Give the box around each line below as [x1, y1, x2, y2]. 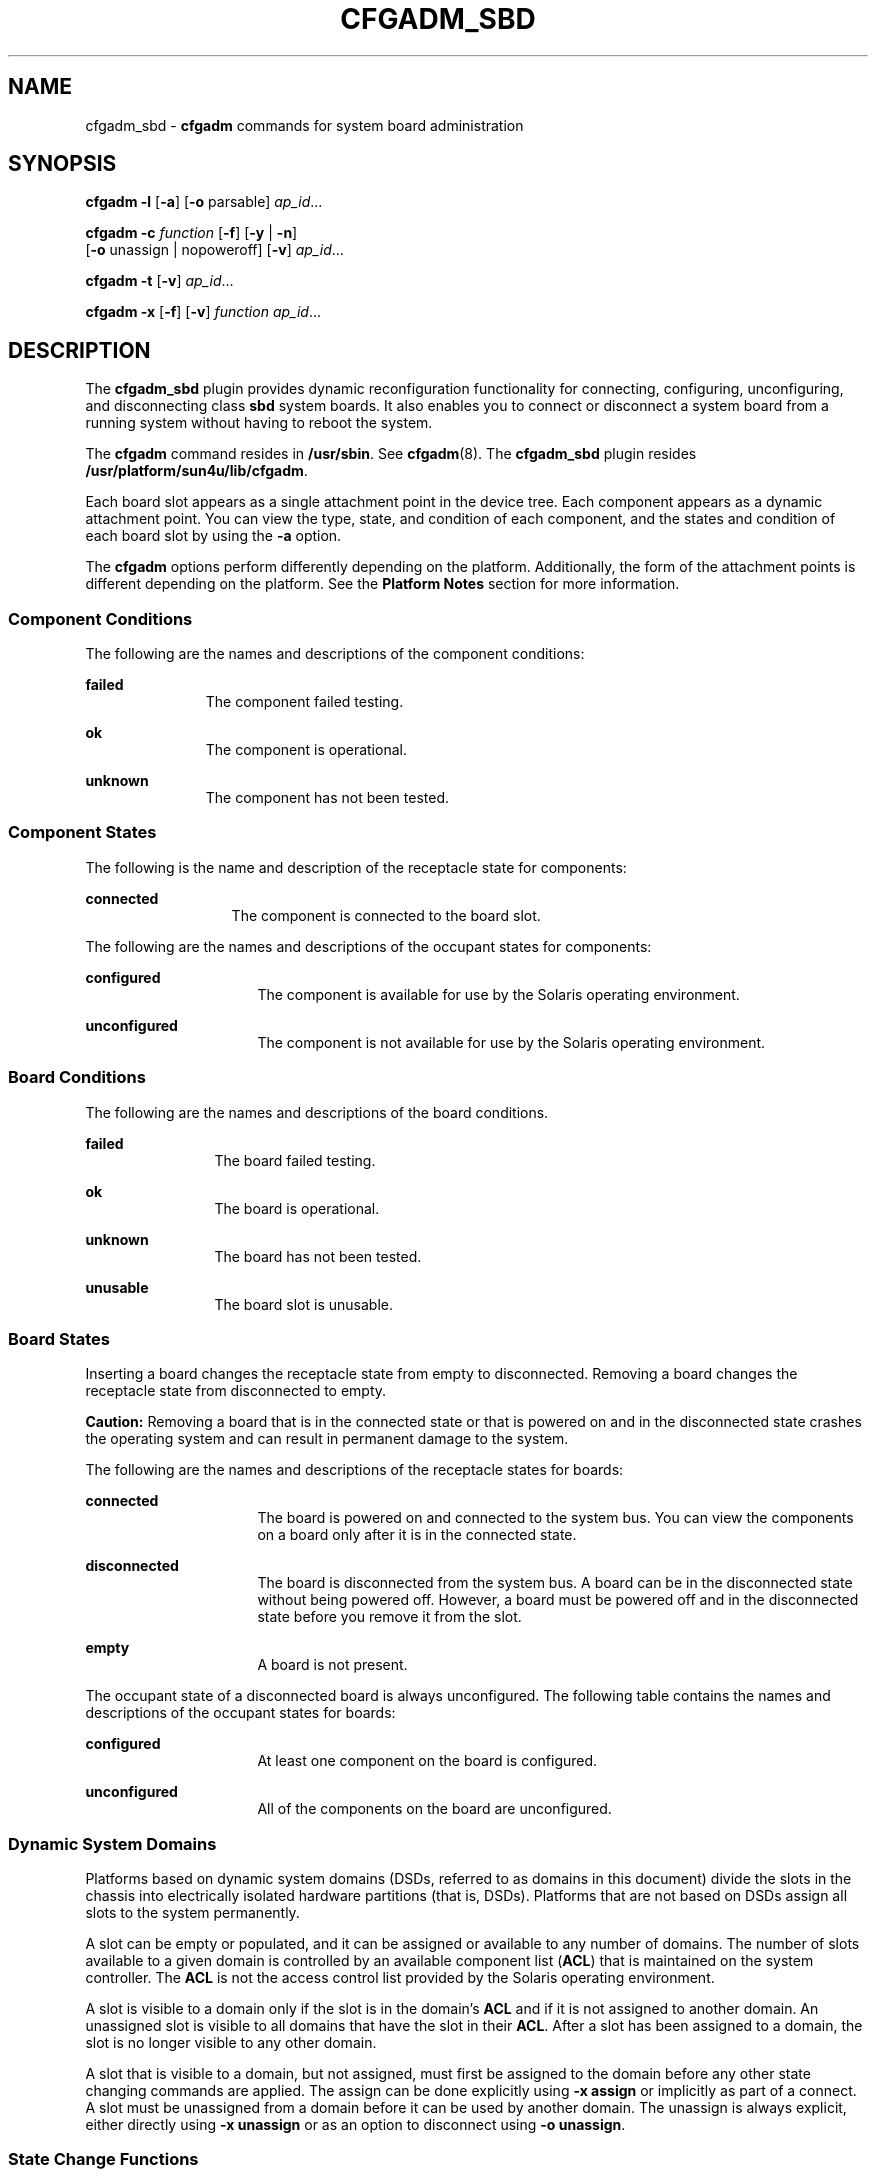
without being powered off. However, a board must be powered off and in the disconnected [257, 1591, 859, 1609]
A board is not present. [257, 1656, 408, 1674]
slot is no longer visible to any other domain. [85, 2034, 377, 2052]
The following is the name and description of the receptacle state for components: [85, 858, 627, 876]
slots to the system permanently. [85, 1904, 300, 1922]
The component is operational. [205, 741, 407, 759]
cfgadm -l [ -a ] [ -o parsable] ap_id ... [85, 193, 323, 211]
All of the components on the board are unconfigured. [257, 1800, 612, 1818]
